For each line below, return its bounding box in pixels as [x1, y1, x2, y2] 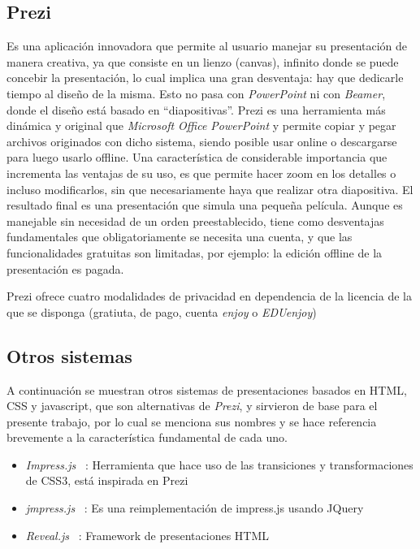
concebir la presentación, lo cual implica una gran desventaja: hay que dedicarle [6, 69, 404, 86]
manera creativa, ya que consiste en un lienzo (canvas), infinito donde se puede [6, 53, 399, 70]
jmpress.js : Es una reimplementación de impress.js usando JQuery [25, 499, 364, 517]
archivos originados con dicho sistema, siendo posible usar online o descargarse [6, 132, 397, 149]
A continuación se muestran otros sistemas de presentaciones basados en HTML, [6, 381, 407, 398]
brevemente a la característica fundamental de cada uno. [6, 429, 288, 446]
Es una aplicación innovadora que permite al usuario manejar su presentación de [6, 37, 408, 54]
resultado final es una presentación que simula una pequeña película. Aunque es [6, 197, 403, 214]
